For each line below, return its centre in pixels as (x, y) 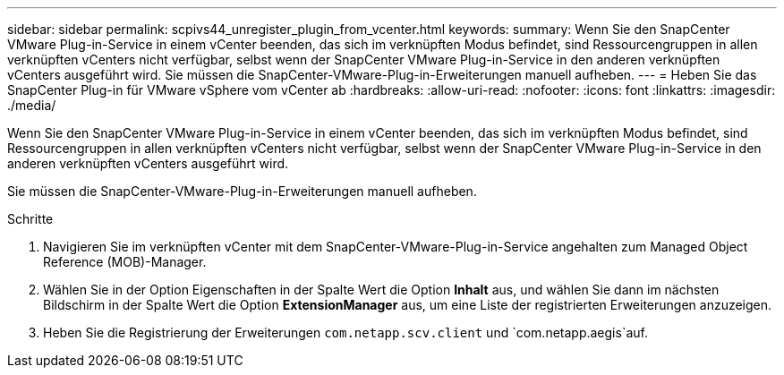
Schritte (30, 219)
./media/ (32, 105)
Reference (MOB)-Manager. (125, 262)
